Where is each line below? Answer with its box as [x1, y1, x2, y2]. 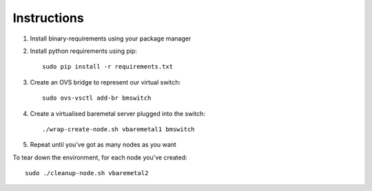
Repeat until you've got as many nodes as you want [30, 141, 177, 149]
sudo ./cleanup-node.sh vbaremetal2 [25, 169, 149, 177]
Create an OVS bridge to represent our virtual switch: [30, 78, 181, 86]
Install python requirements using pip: [30, 47, 138, 55]
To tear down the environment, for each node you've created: [12, 153, 187, 161]
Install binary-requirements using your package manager [30, 34, 192, 43]
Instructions [12, 10, 84, 25]
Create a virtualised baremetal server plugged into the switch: [30, 109, 206, 117]
